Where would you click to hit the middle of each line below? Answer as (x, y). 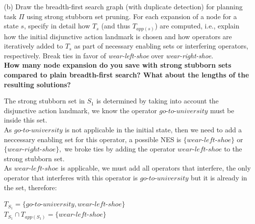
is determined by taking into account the (157, 101)
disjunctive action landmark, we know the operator (81, 110)
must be (222, 110)
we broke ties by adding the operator (120, 149)
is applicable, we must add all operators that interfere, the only (156, 168)
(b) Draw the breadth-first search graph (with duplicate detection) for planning (123, 6)
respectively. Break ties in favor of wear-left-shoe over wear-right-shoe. (109, 55)
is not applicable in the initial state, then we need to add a (153, 130)
